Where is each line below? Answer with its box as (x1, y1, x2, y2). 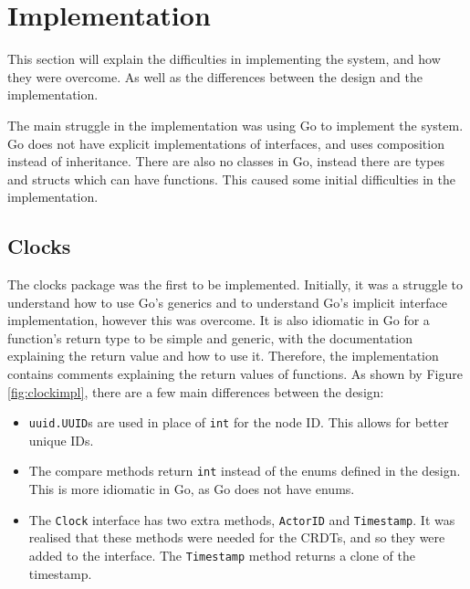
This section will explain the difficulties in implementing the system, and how (7, 49, 441, 68)
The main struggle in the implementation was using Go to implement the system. (7, 115, 464, 134)
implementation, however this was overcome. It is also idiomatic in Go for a (7, 310, 430, 330)
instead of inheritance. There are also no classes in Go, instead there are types (7, 152, 445, 171)
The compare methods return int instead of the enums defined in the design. (28, 461, 461, 480)
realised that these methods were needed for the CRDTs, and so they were (28, 528, 445, 547)
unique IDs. (28, 430, 94, 449)
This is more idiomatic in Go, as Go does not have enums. (28, 479, 355, 499)
